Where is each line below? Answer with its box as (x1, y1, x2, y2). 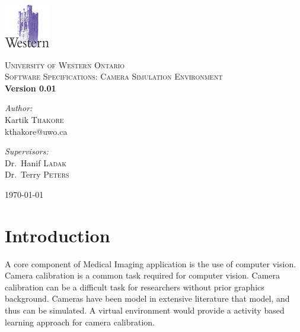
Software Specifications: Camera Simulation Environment (5, 70, 223, 83)
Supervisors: (5, 145, 49, 157)
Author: (5, 102, 33, 114)
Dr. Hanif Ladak (5, 156, 67, 169)
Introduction (5, 223, 110, 247)
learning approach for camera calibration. (5, 315, 155, 328)
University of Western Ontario (5, 58, 125, 71)
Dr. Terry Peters (5, 168, 69, 181)
